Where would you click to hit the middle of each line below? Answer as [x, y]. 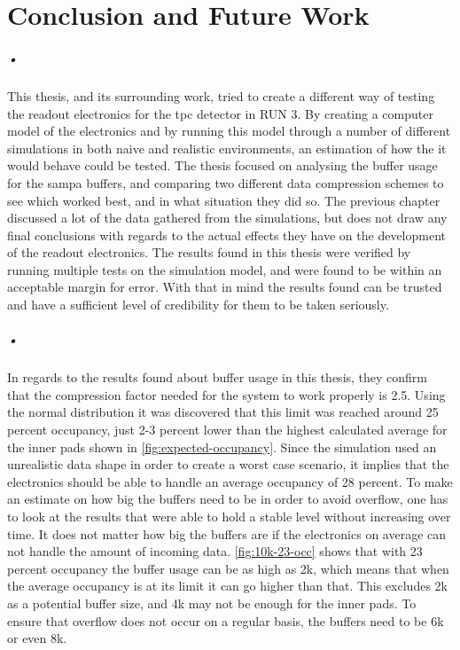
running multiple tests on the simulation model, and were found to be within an [225, 269]
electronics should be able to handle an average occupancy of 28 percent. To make [230, 481]
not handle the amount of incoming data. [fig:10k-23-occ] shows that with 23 [215, 551]
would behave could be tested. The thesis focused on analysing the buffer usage [222, 165]
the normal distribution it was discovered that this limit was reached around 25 [223, 412]
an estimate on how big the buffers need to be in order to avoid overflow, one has [228, 499]
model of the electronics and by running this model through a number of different [229, 131]
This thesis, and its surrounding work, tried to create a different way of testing [221, 95]
